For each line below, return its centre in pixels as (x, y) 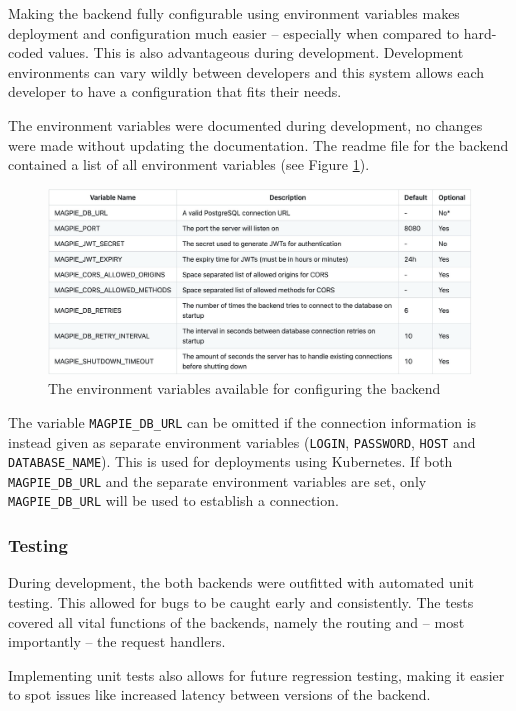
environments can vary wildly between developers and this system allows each (246, 71)
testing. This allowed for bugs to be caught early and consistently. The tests (241, 601)
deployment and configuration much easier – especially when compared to (233, 32)
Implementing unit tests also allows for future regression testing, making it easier (256, 674)
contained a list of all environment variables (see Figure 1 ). (189, 164)
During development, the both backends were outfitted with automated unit (241, 582)
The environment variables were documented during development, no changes (245, 124)
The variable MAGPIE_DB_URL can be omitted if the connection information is (242, 421)
